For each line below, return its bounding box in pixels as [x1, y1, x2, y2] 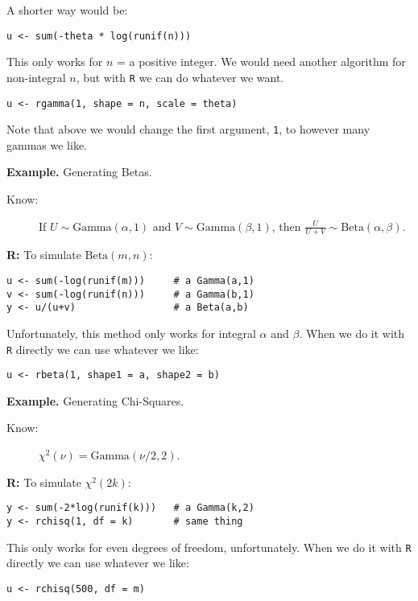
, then [271, 217, 301, 234]
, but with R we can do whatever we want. [76, 68, 284, 85]
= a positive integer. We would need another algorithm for [116, 53, 406, 70]
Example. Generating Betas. [6, 163, 152, 180]
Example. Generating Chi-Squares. [6, 392, 184, 409]
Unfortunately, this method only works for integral [6, 324, 256, 341]
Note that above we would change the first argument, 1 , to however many [6, 121, 370, 138]
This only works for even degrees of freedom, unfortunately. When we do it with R [6, 538, 412, 555]
